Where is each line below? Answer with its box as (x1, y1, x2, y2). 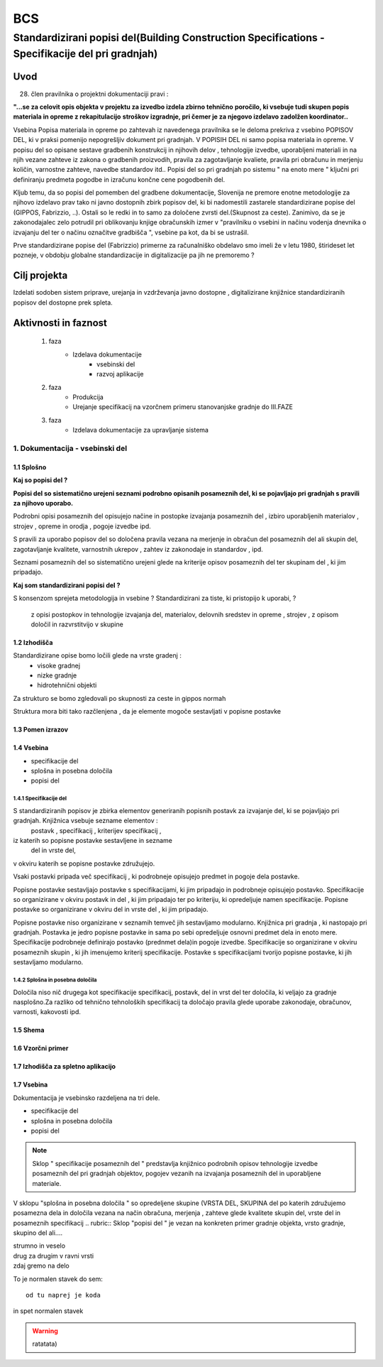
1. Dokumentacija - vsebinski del (13, 444, 128, 454)
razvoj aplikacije (96, 370, 144, 378)
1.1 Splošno (13, 462, 47, 472)
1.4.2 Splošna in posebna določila (13, 976, 97, 984)
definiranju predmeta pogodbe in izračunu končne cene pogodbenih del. (13, 175, 226, 184)
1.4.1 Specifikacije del (13, 795, 67, 802)
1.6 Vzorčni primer (13, 1044, 69, 1052)
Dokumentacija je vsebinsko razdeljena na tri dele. (13, 1094, 160, 1102)
